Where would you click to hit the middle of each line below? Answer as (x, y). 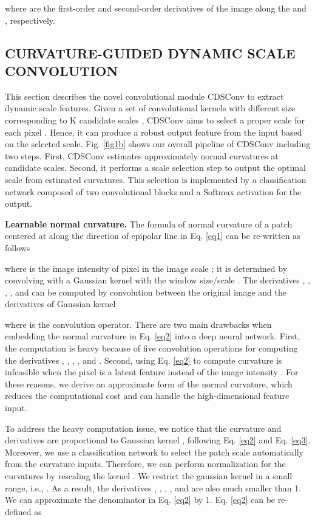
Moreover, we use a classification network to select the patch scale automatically (154, 452)
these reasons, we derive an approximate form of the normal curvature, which (149, 383)
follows (18, 247)
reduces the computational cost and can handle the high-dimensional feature (147, 396)
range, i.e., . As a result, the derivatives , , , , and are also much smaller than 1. (153, 487)
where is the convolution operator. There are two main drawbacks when (138, 324)
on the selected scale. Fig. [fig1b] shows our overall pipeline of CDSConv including (158, 144)
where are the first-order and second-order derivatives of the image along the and (156, 8)
